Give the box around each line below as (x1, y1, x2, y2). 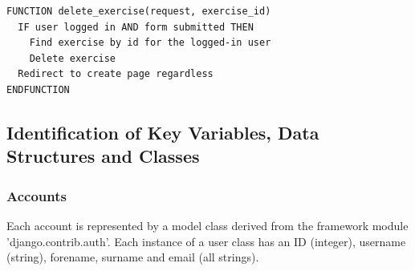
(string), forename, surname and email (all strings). (6, 249, 259, 265)
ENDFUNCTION (6, 83, 70, 95)
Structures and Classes (6, 144, 200, 168)
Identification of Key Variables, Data (6, 119, 319, 144)
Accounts (6, 185, 67, 205)
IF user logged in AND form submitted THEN (18, 21, 254, 33)
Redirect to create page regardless (18, 68, 214, 80)
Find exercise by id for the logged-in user (29, 37, 271, 49)
